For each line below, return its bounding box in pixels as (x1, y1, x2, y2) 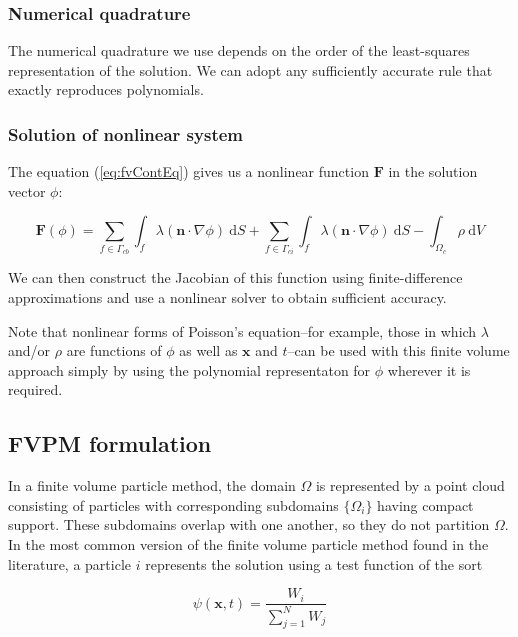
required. (8, 379, 63, 400)
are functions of (66, 340, 162, 361)
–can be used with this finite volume (287, 340, 510, 361)
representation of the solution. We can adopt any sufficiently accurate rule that (8, 59, 493, 80)
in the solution (388, 161, 478, 182)
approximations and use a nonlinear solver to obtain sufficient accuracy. (8, 286, 447, 307)
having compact (377, 494, 474, 515)
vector (8, 180, 46, 201)
